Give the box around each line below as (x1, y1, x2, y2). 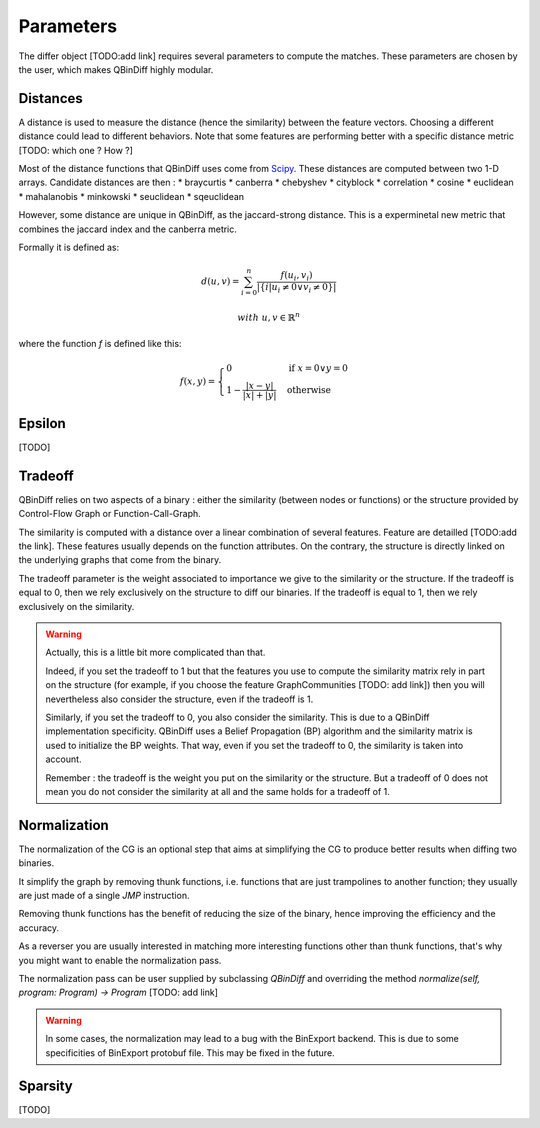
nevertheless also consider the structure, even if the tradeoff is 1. (45, 693, 314, 705)
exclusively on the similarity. (18, 600, 135, 612)
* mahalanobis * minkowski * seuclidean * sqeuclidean (18, 190, 245, 202)
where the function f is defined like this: (18, 338, 182, 350)
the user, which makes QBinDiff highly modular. (18, 63, 214, 75)
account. (45, 753, 82, 765)
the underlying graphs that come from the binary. (18, 554, 222, 566)
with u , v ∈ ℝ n (237, 310, 300, 323)
